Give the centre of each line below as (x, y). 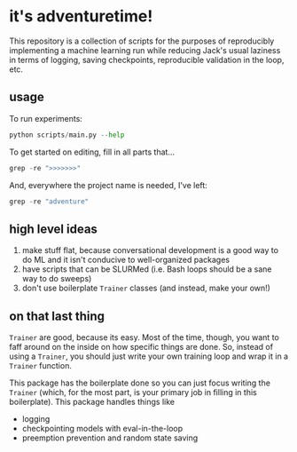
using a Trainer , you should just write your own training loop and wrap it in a (149, 356)
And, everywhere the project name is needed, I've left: (109, 185)
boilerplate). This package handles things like (92, 402)
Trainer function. (41, 365)
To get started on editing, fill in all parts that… (92, 152)
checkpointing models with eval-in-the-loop (102, 428)
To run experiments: (46, 118)
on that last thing (57, 316)
